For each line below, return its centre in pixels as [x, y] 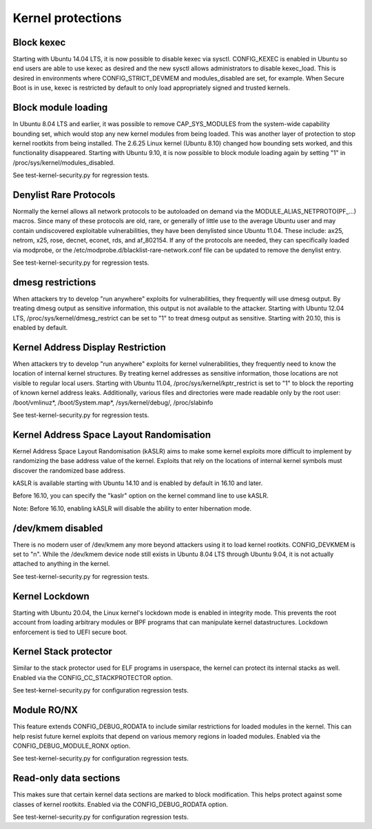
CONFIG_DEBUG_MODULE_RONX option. [72, 746]
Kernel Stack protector [63, 652]
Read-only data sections [66, 778]
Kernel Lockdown [51, 596]
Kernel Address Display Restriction [89, 347]
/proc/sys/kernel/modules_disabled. [64, 163]
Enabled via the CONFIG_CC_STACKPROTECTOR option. [93, 677]
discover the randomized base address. [69, 470]
